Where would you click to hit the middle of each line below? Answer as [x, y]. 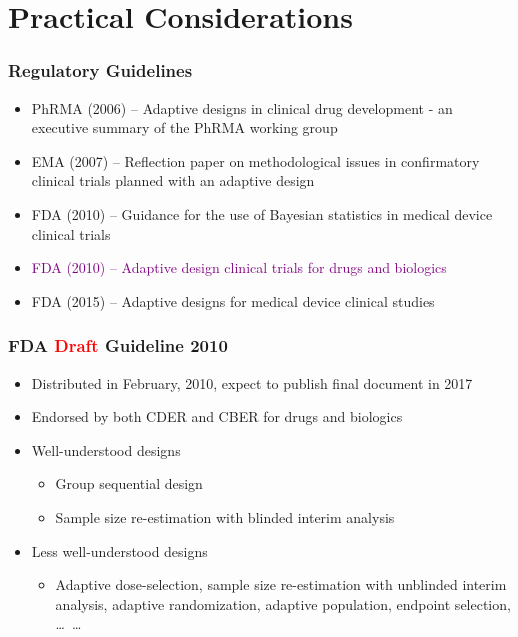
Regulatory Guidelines [100, 70]
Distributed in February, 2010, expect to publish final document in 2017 [252, 382]
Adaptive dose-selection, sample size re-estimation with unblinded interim [281, 584]
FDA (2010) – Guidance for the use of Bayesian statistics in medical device [262, 213]
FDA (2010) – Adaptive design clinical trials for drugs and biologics [239, 267]
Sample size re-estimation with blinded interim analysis [225, 516]
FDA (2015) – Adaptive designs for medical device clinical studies [233, 300]
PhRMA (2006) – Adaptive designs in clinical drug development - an [242, 107]
